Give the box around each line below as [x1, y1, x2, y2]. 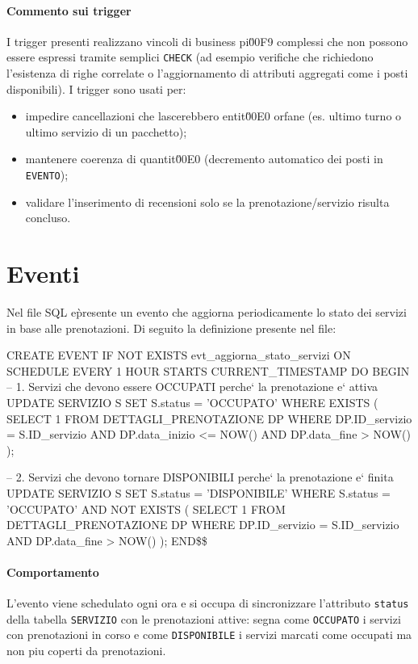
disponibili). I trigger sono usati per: [6, 80, 186, 97]
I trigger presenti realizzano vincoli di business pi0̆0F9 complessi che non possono [6, 32, 408, 49]
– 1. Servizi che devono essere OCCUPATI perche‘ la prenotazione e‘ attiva [6, 378, 378, 395]
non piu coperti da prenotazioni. [6, 642, 166, 659]
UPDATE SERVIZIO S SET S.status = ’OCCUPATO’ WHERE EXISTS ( [6, 393, 378, 410]
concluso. [25, 209, 71, 226]
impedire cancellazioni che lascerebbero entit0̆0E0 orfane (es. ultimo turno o [25, 107, 402, 124]
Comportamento [6, 563, 99, 580]
